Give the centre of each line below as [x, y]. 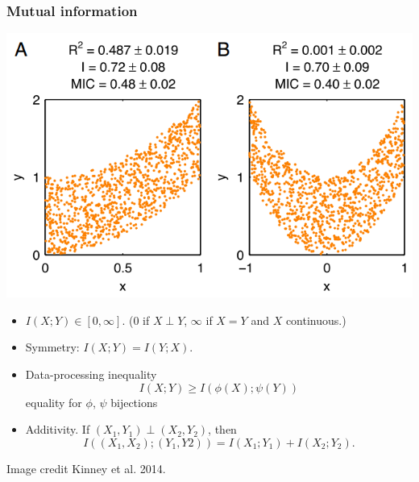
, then [222, 429]
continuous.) [316, 320]
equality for [54, 402]
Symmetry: [52, 347]
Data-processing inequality [91, 374]
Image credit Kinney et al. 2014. [86, 468]
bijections [134, 402]
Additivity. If [58, 429]
